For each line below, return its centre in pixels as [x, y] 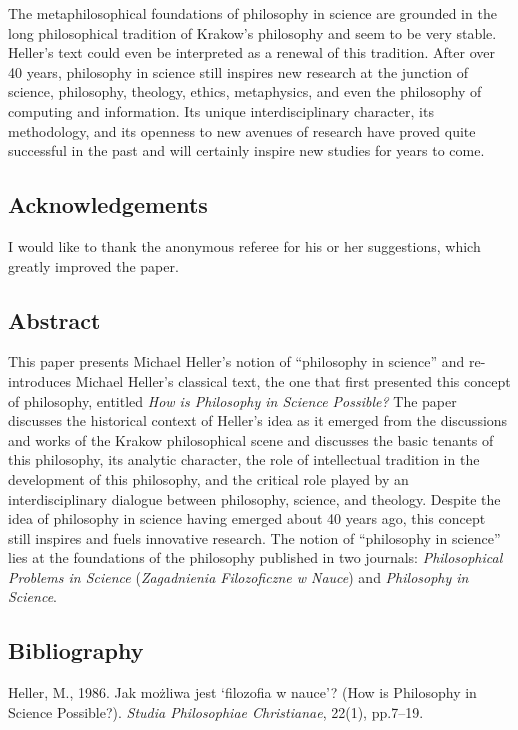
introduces [40, 380]
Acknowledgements [108, 204]
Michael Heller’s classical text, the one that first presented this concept [293, 380]
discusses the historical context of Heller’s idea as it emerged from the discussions [258, 420]
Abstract [54, 319]
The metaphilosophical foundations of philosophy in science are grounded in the [252, 13]
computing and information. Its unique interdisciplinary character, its [221, 110]
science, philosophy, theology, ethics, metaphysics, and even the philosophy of [245, 91]
